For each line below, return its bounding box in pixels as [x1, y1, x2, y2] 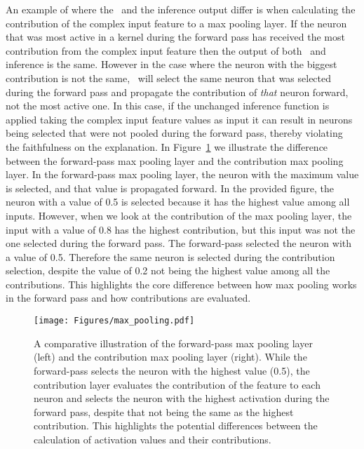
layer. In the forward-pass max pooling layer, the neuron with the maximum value [6, 167, 359, 182]
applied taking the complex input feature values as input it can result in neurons [6, 112, 353, 126]
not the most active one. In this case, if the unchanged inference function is [6, 98, 330, 113]
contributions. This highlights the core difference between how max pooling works [6, 276, 357, 291]
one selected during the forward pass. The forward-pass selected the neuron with [6, 236, 352, 250]
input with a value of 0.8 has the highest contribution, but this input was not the [6, 222, 356, 236]
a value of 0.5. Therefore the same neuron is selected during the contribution [6, 249, 335, 264]
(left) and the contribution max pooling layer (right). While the [34, 349, 307, 364]
